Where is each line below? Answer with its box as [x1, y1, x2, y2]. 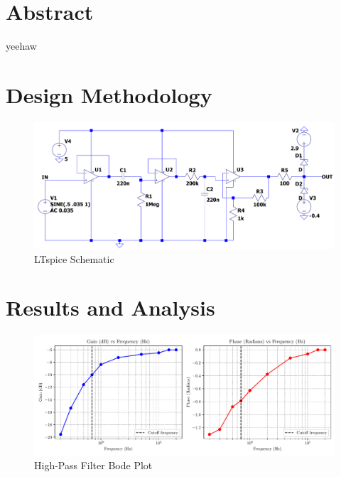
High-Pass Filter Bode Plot [34, 458, 153, 473]
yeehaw [6, 38, 37, 53]
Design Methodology [6, 80, 212, 109]
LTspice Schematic [34, 251, 114, 266]
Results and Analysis [6, 293, 215, 322]
